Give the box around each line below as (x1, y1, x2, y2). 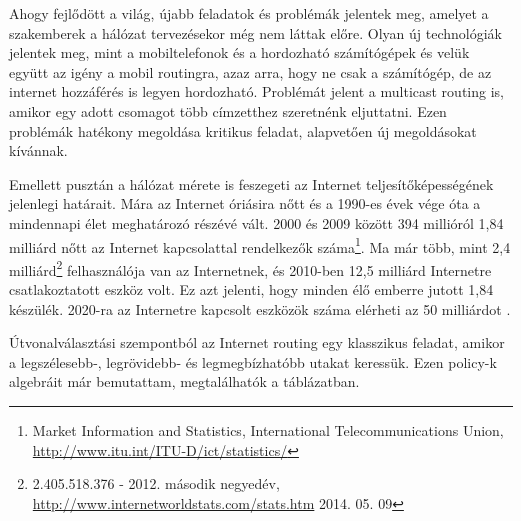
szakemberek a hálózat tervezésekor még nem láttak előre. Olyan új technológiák (9, 22, 502, 43)
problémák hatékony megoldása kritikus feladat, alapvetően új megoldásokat (9, 120, 477, 141)
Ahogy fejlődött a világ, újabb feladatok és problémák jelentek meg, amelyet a (9, 3, 489, 23)
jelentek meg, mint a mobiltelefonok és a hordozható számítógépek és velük (9, 42, 470, 63)
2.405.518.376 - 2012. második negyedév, (32, 473, 280, 494)
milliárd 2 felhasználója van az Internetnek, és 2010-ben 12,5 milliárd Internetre (9, 256, 492, 280)
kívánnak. (9, 140, 68, 161)
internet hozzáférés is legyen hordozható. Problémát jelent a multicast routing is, (9, 81, 504, 102)
